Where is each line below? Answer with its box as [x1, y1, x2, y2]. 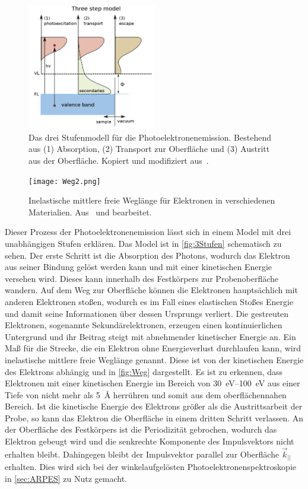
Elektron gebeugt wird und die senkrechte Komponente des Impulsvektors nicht [5, 435, 294, 447]
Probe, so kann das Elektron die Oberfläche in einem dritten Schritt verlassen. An [5, 411, 304, 424]
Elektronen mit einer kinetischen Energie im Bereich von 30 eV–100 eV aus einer [5, 377, 300, 389]
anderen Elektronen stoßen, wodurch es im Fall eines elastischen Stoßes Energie [5, 295, 294, 307]
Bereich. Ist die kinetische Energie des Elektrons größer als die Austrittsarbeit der [5, 400, 303, 412]
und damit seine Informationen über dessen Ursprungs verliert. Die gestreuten [5, 307, 289, 319]
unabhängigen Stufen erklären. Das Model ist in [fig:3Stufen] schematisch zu [5, 237, 282, 249]
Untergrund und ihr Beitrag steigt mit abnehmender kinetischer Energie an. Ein [5, 330, 296, 342]
